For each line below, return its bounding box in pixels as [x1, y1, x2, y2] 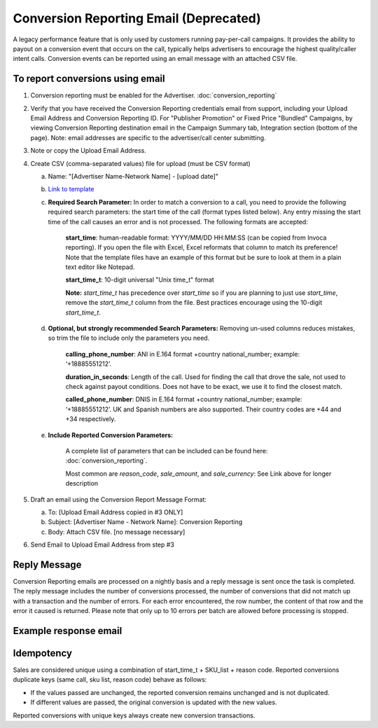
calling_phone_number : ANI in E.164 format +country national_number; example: [65, 350, 300, 358]
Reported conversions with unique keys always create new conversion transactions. [13, 711, 255, 720]
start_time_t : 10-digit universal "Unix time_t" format [65, 275, 215, 284]
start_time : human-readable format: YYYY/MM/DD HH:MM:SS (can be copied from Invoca [65, 233, 327, 242]
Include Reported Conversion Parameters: [48, 431, 174, 439]
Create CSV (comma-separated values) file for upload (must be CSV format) [30, 159, 251, 167]
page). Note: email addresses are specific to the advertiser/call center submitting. [30, 133, 266, 142]
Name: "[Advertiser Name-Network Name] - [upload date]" [48, 172, 219, 180]
